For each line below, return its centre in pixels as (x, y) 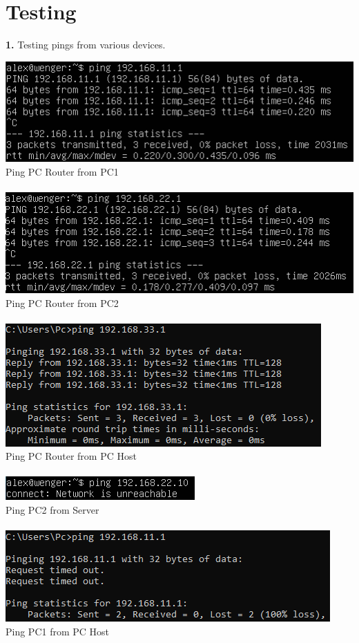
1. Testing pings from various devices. (86, 45)
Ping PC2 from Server (52, 510)
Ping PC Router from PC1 (62, 172)
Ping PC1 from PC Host (58, 631)
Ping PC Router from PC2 (62, 302)
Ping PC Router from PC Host (71, 456)
